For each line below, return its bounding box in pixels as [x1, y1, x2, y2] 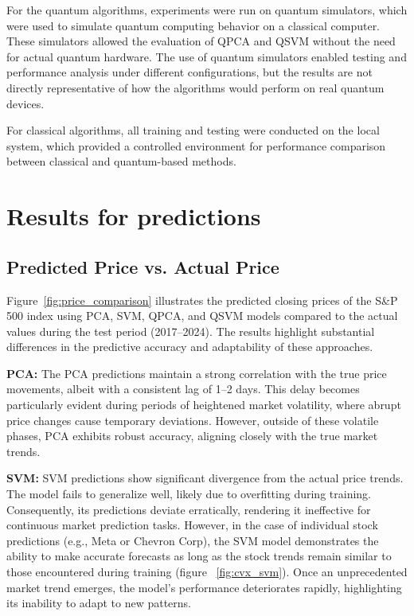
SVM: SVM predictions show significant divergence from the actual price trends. [6, 470, 404, 486]
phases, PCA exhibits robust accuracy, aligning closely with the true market [6, 427, 378, 444]
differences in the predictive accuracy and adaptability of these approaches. [6, 338, 373, 355]
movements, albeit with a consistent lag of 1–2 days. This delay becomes [6, 380, 360, 397]
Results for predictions [6, 200, 261, 232]
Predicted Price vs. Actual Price [6, 254, 279, 279]
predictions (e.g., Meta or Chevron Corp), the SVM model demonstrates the [6, 532, 379, 548]
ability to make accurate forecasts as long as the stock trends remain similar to [6, 548, 392, 564]
